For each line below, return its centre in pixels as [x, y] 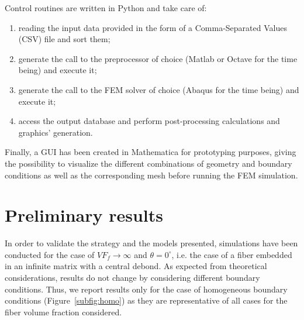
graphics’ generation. [56, 132]
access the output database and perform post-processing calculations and [149, 121]
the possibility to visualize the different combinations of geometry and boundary [148, 163]
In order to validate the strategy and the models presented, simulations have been [151, 243]
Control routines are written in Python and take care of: [106, 8]
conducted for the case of [50, 254]
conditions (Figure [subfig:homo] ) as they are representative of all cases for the [146, 300]
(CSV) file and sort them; [64, 39]
